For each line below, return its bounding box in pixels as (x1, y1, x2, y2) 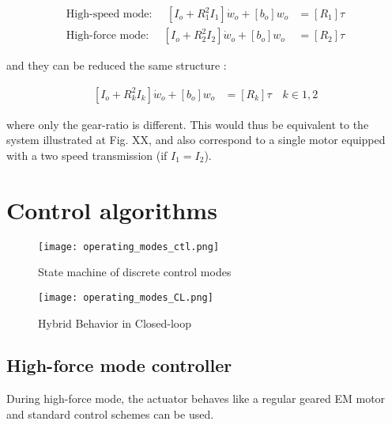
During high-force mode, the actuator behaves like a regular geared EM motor (6, 390, 386, 407)
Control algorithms (6, 193, 217, 226)
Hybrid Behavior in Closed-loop (38, 314, 192, 331)
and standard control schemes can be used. (6, 405, 214, 422)
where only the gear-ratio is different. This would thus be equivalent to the (6, 116, 369, 132)
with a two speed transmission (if (6, 146, 168, 163)
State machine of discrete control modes (38, 264, 232, 280)
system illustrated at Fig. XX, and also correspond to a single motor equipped (6, 131, 386, 148)
